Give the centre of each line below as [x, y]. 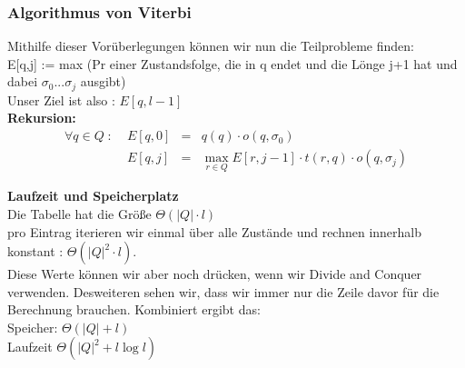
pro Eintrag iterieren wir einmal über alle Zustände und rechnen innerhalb [215, 231]
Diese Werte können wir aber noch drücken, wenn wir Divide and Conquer [215, 274]
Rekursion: [42, 118]
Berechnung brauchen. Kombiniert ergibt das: [134, 309]
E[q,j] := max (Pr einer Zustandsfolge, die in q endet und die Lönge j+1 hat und [232, 63]
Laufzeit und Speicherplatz [93, 196]
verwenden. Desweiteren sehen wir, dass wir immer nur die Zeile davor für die [223, 291]
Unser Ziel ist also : [61, 99]
